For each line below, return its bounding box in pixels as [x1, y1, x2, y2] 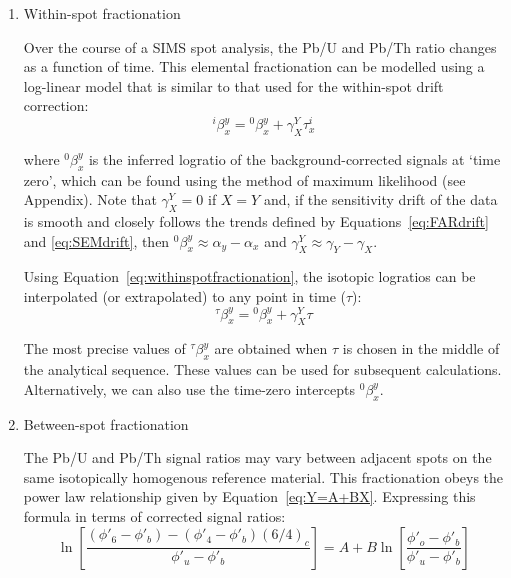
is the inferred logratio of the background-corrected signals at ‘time [88, 148, 501, 169]
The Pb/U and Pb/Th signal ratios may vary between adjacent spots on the [23, 447, 492, 468]
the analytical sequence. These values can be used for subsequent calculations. [23, 359, 502, 380]
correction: [23, 95, 89, 116]
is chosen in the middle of [342, 338, 500, 359]
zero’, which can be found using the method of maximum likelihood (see [23, 169, 466, 190]
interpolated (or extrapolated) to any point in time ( [23, 286, 346, 307]
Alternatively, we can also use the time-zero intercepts [23, 378, 356, 399]
